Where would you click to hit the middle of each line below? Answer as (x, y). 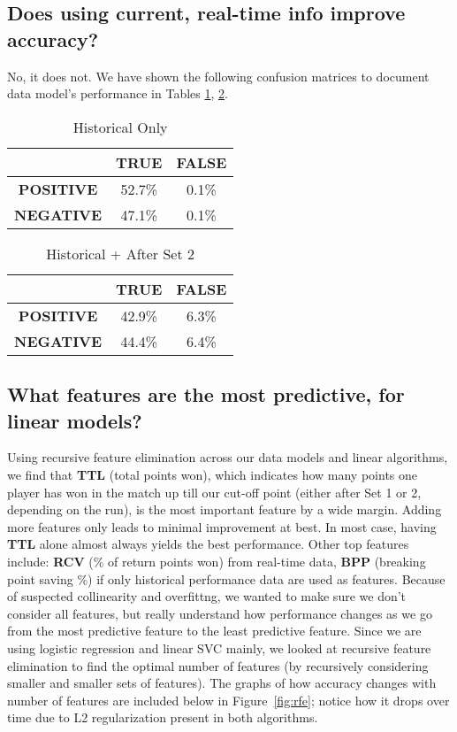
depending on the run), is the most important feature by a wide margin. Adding (225, 509)
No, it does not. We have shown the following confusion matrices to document (218, 76)
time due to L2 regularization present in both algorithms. (163, 717)
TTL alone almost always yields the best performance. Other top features (208, 544)
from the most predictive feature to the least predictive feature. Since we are (214, 631)
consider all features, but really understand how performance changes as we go (220, 613)
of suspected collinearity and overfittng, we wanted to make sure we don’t (207, 596)
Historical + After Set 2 (121, 253)
